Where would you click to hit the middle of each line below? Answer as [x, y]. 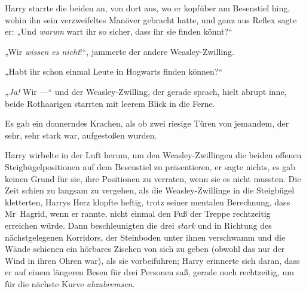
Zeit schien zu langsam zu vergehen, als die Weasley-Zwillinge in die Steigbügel [150, 190]
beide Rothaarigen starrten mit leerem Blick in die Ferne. [110, 103]
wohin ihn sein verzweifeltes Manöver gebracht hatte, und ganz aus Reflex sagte [151, 19]
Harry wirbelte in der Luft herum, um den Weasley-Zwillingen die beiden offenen [153, 155]
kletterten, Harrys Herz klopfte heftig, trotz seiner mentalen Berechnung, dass [148, 202]
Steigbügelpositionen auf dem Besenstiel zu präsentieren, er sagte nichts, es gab [150, 166]
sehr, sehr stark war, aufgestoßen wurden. [81, 135]
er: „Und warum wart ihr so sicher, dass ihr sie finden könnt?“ [119, 31]
